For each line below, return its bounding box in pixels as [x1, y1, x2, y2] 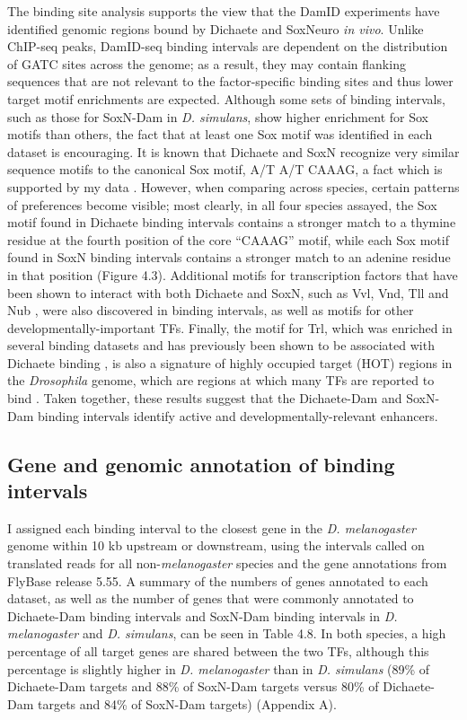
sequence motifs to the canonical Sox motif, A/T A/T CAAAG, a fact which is [7, 160, 443, 179]
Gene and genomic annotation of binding [7, 450, 395, 478]
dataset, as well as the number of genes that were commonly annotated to [7, 589, 414, 608]
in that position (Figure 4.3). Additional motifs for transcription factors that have [7, 265, 458, 284]
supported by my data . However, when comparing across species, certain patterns [7, 177, 460, 196]
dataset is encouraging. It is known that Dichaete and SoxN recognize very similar [7, 142, 460, 161]
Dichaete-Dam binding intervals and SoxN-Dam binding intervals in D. [7, 606, 398, 625]
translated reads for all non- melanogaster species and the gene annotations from [7, 554, 447, 573]
